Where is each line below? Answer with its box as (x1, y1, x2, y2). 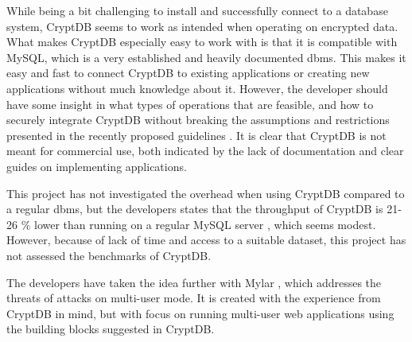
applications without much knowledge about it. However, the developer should (6, 80, 388, 96)
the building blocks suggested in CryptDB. (6, 321, 215, 337)
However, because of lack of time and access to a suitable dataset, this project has (6, 231, 406, 248)
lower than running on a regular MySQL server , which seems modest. (33, 216, 376, 232)
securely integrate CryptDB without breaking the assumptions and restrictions (6, 111, 390, 128)
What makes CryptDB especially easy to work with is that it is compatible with (6, 33, 398, 50)
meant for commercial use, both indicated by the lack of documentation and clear (6, 142, 404, 159)
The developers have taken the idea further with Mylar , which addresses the (6, 274, 382, 290)
